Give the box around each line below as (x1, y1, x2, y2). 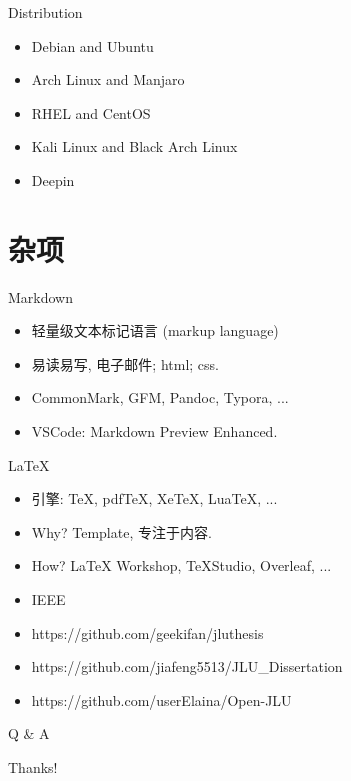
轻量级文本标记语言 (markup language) (31, 320, 279, 341)
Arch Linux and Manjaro (31, 69, 185, 90)
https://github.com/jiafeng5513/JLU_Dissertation (31, 656, 343, 677)
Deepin (31, 169, 75, 190)
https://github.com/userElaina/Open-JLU (31, 689, 292, 710)
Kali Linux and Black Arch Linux (31, 136, 238, 157)
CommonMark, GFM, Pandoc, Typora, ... (31, 387, 289, 408)
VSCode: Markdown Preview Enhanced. (31, 421, 278, 442)
